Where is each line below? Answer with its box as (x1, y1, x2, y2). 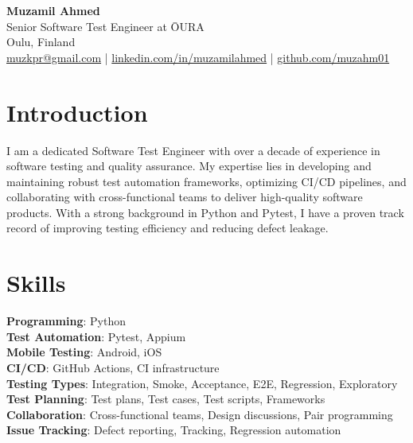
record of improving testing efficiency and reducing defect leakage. (6, 220, 329, 236)
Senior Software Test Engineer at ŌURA (6, 17, 205, 34)
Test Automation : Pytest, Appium (6, 328, 186, 344)
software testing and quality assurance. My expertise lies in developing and (6, 157, 372, 174)
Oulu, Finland (6, 33, 76, 50)
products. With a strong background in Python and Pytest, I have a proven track (6, 204, 404, 220)
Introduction (6, 95, 148, 128)
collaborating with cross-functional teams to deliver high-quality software (6, 188, 363, 205)
